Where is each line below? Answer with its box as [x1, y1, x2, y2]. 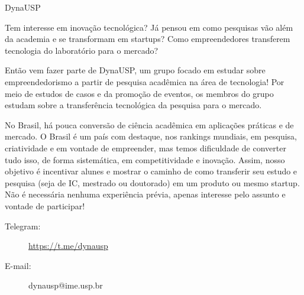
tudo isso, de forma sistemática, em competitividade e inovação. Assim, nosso [5, 153, 285, 166]
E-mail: [5, 259, 31, 271]
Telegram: [5, 219, 41, 232]
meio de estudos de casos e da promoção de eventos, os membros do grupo [5, 87, 274, 99]
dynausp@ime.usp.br [28, 279, 103, 291]
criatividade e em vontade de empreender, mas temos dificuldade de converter [5, 141, 286, 154]
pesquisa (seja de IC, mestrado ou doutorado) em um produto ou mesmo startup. [5, 176, 300, 189]
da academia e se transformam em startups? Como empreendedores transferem [5, 33, 290, 45]
